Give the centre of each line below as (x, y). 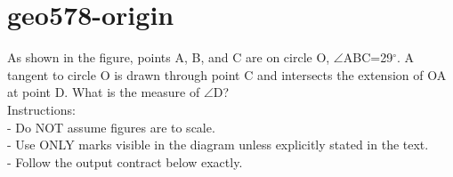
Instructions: (41, 109)
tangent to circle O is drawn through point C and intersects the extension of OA (227, 74)
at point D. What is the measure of (104, 92)
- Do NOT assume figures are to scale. (111, 127)
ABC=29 (368, 57)
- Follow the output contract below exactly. (125, 161)
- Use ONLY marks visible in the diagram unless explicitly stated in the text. (218, 145)
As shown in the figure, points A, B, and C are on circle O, (169, 57)
